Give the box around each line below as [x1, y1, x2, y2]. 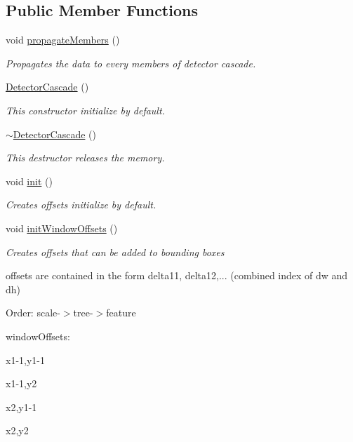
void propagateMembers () [6, 32, 120, 47]
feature [106, 305, 136, 320]
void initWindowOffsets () [6, 220, 118, 235]
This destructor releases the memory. [6, 150, 165, 165]
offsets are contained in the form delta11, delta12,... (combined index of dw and [6, 268, 348, 283]
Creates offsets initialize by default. [6, 197, 156, 212]
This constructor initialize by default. [6, 102, 165, 117]
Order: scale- [6, 305, 60, 320]
